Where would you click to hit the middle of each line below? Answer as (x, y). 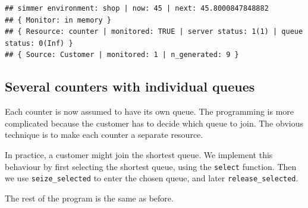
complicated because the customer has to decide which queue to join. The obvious (154, 123)
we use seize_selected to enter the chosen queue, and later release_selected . (152, 178)
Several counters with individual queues (130, 86)
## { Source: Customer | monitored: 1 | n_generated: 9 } (122, 55)
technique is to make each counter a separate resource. (104, 135)
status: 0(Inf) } (39, 43)
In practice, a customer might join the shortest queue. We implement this (139, 154)
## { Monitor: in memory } (58, 20)
